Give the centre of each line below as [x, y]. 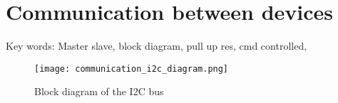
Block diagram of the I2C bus [99, 91]
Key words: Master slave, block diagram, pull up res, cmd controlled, [157, 46]
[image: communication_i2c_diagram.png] [132, 69]
